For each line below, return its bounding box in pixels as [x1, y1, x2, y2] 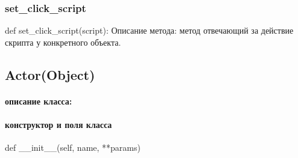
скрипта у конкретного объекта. [5, 35, 121, 48]
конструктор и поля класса [5, 118, 112, 130]
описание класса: [5, 94, 72, 107]
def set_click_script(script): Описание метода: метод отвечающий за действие [5, 24, 294, 37]
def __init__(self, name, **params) [5, 141, 141, 154]
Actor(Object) [5, 65, 95, 84]
